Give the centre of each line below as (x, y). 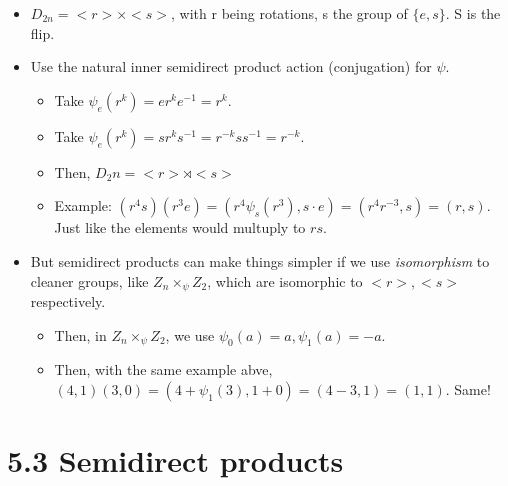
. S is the (473, 13)
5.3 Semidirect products (175, 460)
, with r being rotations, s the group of (289, 13)
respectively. (68, 301)
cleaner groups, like (89, 280)
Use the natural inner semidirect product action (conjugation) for (231, 66)
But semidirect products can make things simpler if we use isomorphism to (260, 260)
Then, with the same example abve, (163, 369)
